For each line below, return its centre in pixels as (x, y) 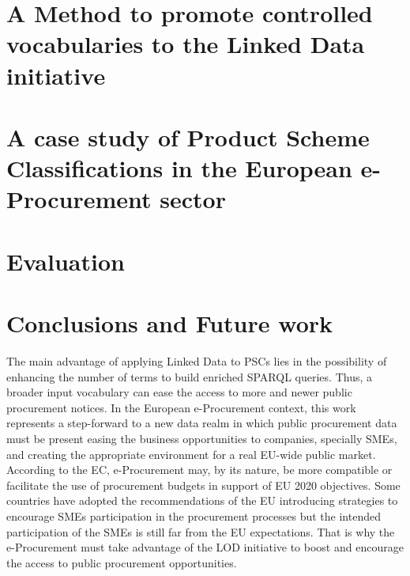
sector (193, 199)
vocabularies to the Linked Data (186, 44)
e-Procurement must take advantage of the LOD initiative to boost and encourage (205, 547)
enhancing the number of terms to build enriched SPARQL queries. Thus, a (189, 376)
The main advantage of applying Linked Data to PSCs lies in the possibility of (197, 361)
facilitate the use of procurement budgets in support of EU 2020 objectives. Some (203, 485)
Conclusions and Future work (170, 323)
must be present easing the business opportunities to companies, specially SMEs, (202, 438)
